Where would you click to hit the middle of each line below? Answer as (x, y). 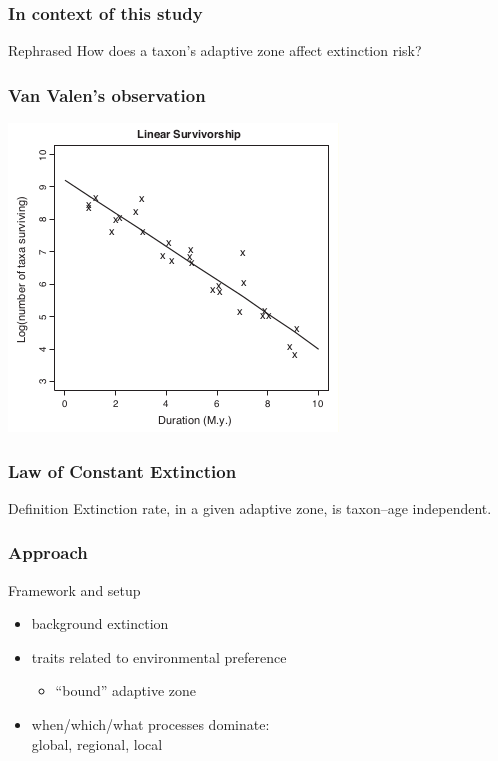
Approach (48, 552)
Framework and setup (74, 589)
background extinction (100, 623)
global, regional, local (97, 743)
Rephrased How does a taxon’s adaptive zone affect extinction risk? (215, 50)
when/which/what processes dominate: (150, 724)
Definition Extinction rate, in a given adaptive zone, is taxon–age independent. (250, 507)
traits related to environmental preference (159, 656)
